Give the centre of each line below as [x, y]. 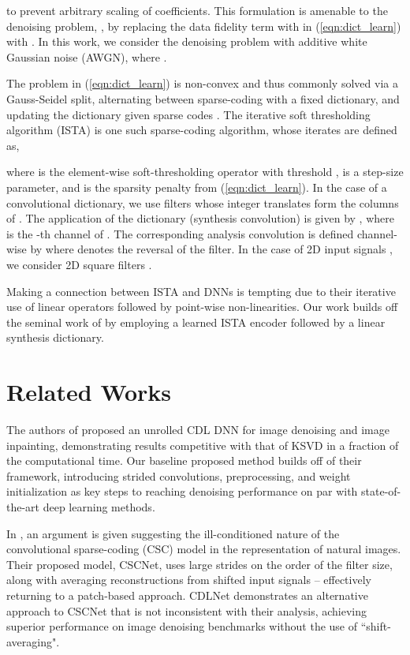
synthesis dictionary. [55, 337]
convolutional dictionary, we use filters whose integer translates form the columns [203, 202]
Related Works [89, 392]
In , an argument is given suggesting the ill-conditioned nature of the [173, 533]
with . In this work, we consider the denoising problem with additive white [187, 41]
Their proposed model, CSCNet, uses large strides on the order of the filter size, [199, 564]
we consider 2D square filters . [79, 264]
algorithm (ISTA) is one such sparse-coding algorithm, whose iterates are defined [202, 130]
